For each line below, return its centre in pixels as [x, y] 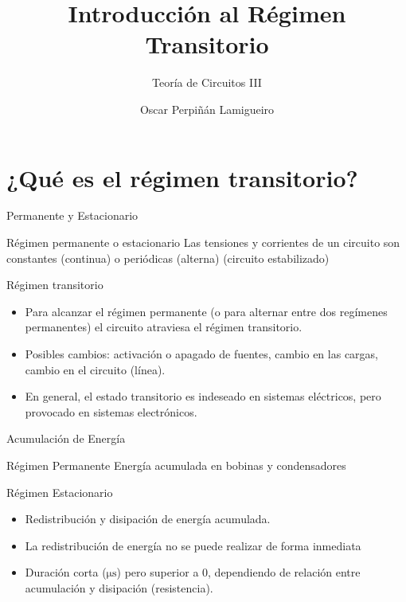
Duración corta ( [66, 572]
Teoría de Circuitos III [207, 82]
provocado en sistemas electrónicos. [111, 411]
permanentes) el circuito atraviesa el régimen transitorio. [164, 327]
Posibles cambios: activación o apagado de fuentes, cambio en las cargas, [201, 354]
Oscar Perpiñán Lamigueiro [207, 109]
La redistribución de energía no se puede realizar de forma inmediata [193, 545]
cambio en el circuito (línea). [95, 369]
